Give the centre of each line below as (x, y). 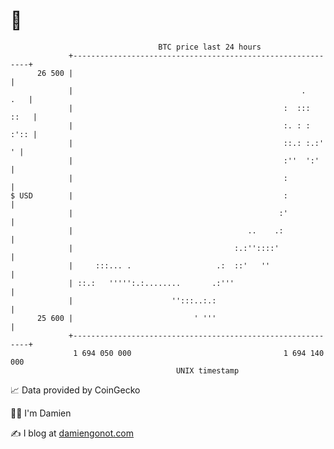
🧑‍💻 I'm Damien (41, 413)
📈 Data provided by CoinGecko (75, 390)
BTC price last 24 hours (210, 47)
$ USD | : (149, 195)
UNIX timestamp (207, 370)
